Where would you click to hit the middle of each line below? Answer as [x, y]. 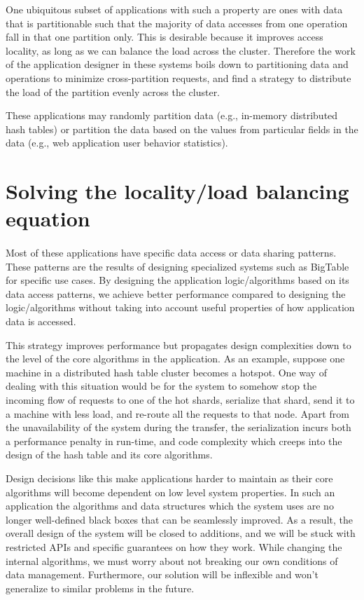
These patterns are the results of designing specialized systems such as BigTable [177, 266]
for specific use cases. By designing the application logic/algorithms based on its [177, 280]
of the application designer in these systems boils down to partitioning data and [177, 64]
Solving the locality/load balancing [177, 191]
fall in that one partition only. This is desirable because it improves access [164, 37]
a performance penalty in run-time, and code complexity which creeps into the [174, 441]
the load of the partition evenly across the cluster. [113, 91]
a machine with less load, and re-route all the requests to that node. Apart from [177, 413]
